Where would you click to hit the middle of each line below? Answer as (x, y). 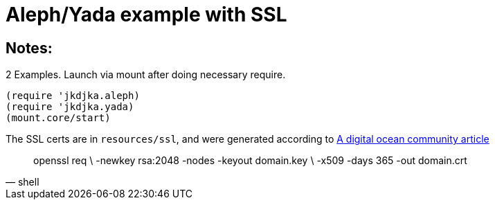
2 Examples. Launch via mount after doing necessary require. (146, 75)
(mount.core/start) (58, 118)
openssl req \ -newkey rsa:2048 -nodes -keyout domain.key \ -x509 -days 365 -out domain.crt (250, 161)
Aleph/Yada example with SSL (146, 15)
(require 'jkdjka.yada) (70, 107)
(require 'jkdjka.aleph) (73, 96)
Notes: (29, 48)
